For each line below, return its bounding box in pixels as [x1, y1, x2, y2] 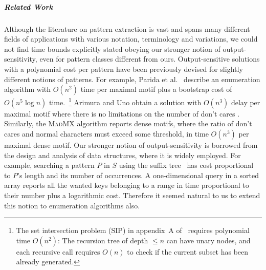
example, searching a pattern [4, 160, 95, 170]
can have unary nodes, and [166, 235, 251, 245]
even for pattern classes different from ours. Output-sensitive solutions [39, 53, 260, 64]
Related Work [4, 1, 53, 12]
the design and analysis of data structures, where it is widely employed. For [4, 149, 241, 160]
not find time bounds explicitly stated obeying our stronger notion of [4, 43, 220, 54]
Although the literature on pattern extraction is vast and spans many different [4, 23, 250, 34]
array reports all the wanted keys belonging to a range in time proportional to [4, 180, 249, 190]
